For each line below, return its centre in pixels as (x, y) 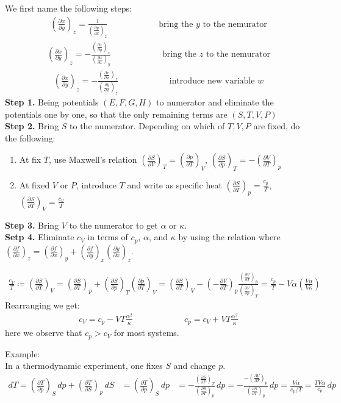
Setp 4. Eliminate (40, 237)
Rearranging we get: (42, 305)
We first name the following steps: (68, 8)
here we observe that (44, 333)
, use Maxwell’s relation (93, 159)
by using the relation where (229, 237)
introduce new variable (212, 81)
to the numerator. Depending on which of (147, 126)
